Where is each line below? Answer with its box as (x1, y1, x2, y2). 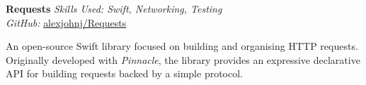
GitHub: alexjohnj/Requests (6, 15, 127, 30)
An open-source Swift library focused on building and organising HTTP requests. (6, 39, 358, 53)
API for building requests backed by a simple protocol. (6, 66, 244, 81)
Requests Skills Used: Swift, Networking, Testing (6, 1, 222, 15)
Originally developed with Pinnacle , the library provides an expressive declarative (6, 52, 360, 67)
